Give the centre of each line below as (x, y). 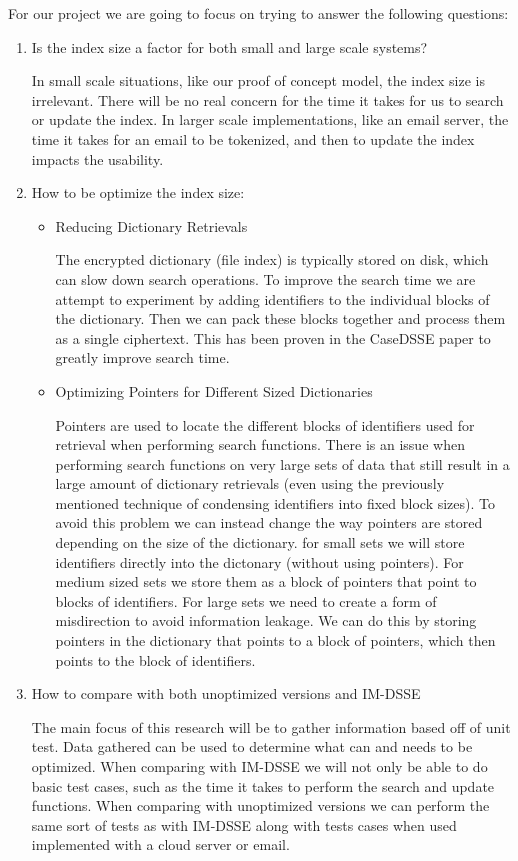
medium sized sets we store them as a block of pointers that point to (266, 581)
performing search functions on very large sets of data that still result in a (282, 463)
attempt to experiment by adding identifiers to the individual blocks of (272, 298)
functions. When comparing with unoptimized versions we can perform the (260, 805)
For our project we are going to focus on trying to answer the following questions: (258, 13)
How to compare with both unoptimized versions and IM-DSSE (226, 693)
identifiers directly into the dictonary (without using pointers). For (259, 561)
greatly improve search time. (142, 357)
